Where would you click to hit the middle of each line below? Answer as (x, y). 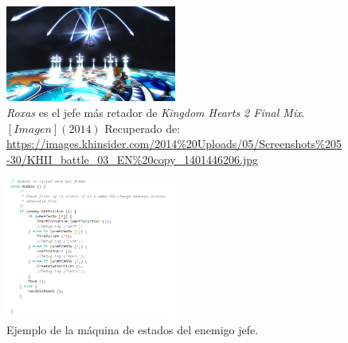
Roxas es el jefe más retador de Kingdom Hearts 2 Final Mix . (156, 112)
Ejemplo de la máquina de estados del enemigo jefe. (133, 329)
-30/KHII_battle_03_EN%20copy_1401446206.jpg (132, 159)
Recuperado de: (143, 128)
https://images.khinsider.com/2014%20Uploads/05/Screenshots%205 (174, 144)
